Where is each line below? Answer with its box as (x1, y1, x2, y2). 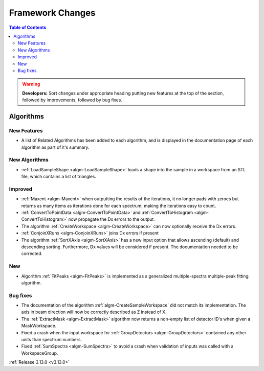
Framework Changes (9, 7, 96, 18)
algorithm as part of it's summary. (21, 144, 89, 150)
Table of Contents (9, 24, 46, 30)
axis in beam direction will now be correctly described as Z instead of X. (21, 309, 167, 315)
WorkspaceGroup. (21, 350, 58, 356)
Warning (22, 81, 40, 87)
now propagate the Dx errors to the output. (68, 216, 155, 222)
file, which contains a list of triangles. (21, 174, 96, 180)
